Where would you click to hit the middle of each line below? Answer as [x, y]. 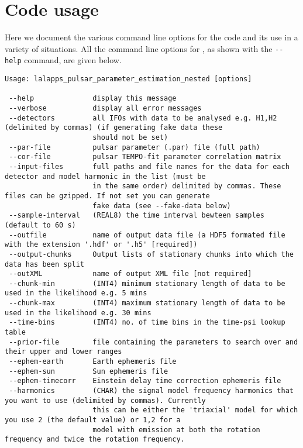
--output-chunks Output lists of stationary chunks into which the [151, 254]
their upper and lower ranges [63, 352]
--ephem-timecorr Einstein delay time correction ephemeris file [145, 381]
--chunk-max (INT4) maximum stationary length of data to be [147, 303]
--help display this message [93, 99]
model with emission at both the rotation [176, 430]
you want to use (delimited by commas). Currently [105, 400]
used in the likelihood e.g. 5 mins [76, 293]
